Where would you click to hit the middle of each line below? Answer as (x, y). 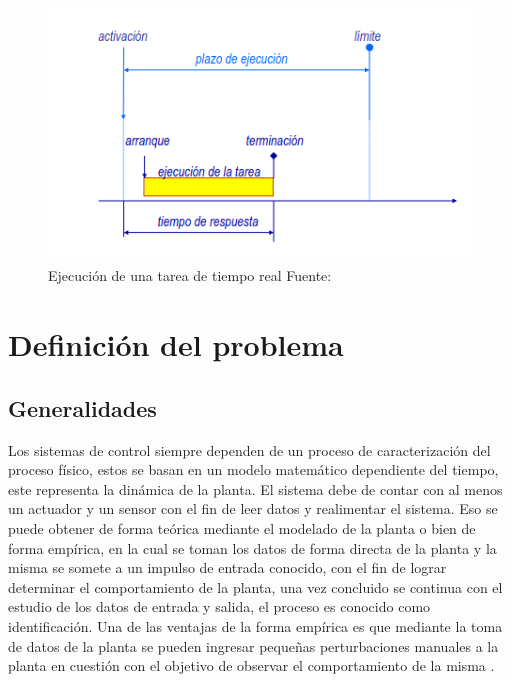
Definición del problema (176, 344)
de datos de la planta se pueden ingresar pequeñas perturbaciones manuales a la (253, 645)
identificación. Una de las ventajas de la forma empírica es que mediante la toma (255, 625)
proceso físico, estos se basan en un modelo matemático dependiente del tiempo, (253, 469)
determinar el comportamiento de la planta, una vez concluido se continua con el (255, 586)
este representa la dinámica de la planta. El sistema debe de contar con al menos (255, 488)
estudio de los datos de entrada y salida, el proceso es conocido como (219, 606)
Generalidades (82, 407)
